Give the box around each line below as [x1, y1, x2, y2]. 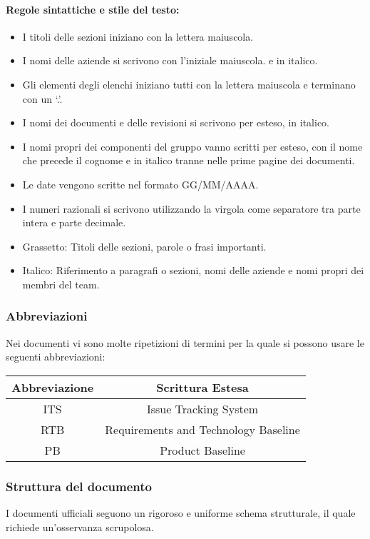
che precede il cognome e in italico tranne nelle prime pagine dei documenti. [22, 153, 355, 168]
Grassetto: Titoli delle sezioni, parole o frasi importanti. [22, 238, 267, 253]
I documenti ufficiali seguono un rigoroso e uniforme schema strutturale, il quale [6, 505, 356, 520]
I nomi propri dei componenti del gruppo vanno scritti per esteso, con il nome [22, 138, 363, 153]
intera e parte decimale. [22, 215, 126, 230]
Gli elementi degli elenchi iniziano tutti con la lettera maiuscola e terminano [22, 76, 356, 91]
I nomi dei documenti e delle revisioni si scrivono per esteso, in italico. [22, 115, 329, 130]
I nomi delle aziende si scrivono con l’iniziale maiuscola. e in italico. [22, 53, 318, 68]
